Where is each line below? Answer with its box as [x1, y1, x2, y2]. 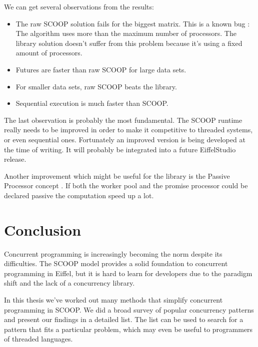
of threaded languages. [4, 334, 73, 344]
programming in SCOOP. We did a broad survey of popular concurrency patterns [4, 304, 254, 315]
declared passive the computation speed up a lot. [4, 190, 154, 200]
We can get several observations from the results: [4, 1, 154, 11]
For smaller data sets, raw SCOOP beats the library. [15, 81, 177, 91]
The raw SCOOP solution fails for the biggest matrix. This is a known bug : [15, 18, 250, 28]
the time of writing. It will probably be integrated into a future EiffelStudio [4, 144, 236, 154]
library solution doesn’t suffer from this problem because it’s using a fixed [15, 37, 242, 48]
